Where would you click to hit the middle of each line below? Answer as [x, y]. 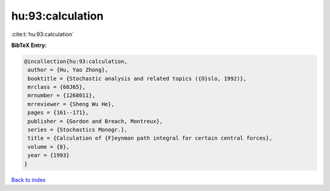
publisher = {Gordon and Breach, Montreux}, [95, 121]
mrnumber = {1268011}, [62, 95]
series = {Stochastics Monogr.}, [78, 130]
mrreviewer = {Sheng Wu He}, [71, 104]
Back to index [28, 179]
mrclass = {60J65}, [57, 87]
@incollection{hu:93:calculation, [76, 61]
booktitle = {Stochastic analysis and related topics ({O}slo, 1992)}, [137, 78]
